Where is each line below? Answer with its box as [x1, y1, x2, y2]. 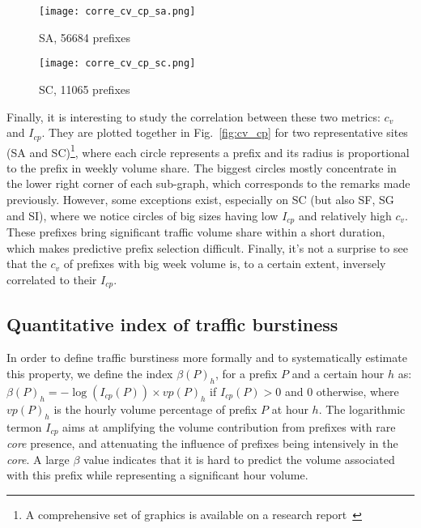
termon [6, 418, 42, 435]
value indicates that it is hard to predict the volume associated [83, 450, 395, 467]
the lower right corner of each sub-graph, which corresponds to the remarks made [6, 175, 410, 192]
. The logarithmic [318, 400, 406, 417]
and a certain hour [291, 365, 385, 382]
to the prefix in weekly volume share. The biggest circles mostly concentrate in [6, 159, 397, 176]
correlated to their [6, 270, 97, 287]
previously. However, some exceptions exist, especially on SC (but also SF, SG [6, 190, 394, 207]
